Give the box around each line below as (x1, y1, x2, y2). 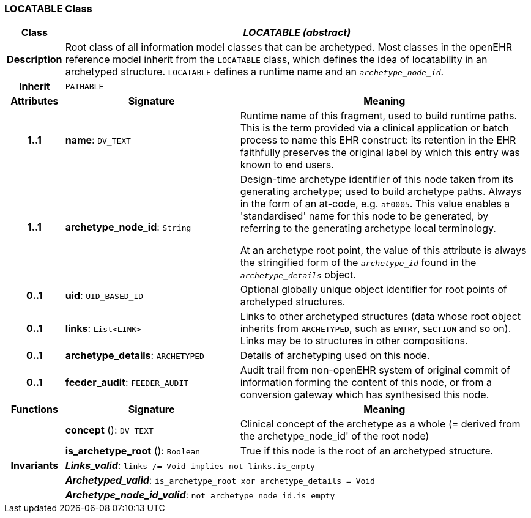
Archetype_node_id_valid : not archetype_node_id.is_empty (65, 489, 335, 501)
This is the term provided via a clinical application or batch (240, 122, 509, 135)
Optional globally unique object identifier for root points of (240, 283, 507, 296)
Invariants (10, 459, 59, 472)
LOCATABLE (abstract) (243, 26, 351, 39)
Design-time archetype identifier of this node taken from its (240, 173, 513, 186)
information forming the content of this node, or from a (240, 376, 492, 389)
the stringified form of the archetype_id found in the (240, 256, 477, 269)
